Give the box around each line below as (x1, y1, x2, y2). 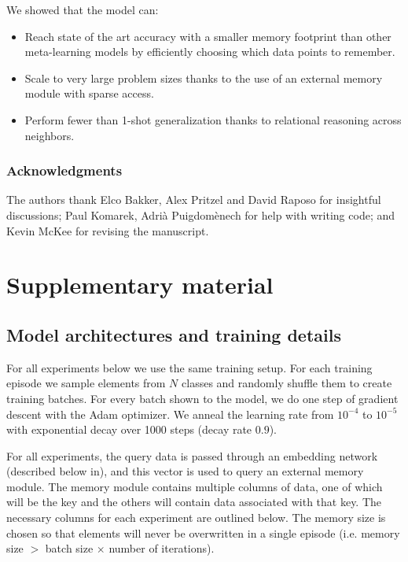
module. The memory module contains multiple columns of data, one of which (6, 478, 383, 494)
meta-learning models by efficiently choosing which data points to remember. (24, 43, 395, 60)
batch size (45, 540, 94, 556)
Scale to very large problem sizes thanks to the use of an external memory (24, 69, 383, 86)
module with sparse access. (24, 85, 154, 102)
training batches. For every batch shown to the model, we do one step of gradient (6, 390, 399, 406)
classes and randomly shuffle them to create (182, 375, 392, 391)
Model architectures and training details (6, 322, 341, 346)
